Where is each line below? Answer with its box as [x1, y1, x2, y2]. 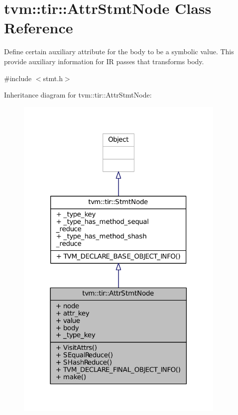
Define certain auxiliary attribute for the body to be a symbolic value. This [4, 46, 234, 57]
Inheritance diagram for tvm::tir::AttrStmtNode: [4, 90, 152, 100]
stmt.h [43, 73, 63, 83]
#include [4, 73, 32, 83]
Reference [4, 17, 73, 38]
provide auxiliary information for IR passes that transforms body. [4, 56, 204, 66]
